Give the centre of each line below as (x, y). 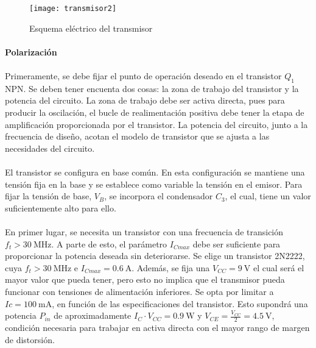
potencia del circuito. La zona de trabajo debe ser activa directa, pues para (145, 100)
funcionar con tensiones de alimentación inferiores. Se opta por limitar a (139, 291)
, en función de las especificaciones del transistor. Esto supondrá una (180, 303)
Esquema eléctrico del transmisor (91, 28)
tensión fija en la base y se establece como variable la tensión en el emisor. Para (154, 184)
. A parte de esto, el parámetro (109, 243)
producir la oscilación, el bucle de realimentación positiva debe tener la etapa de (155, 112)
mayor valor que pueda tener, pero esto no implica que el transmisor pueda (145, 279)
